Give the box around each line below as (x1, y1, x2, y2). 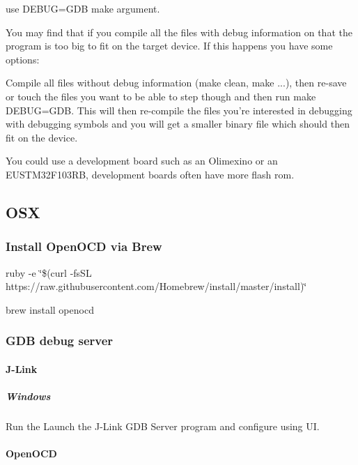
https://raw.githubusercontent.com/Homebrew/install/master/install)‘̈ (6, 279, 307, 294)
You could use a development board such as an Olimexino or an (6, 153, 278, 168)
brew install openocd (6, 302, 94, 317)
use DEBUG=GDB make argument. (6, 1, 160, 15)
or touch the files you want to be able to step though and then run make (6, 89, 316, 103)
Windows (6, 388, 51, 403)
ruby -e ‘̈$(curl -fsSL (6, 265, 92, 280)
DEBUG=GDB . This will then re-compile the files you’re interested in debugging (6, 102, 352, 117)
